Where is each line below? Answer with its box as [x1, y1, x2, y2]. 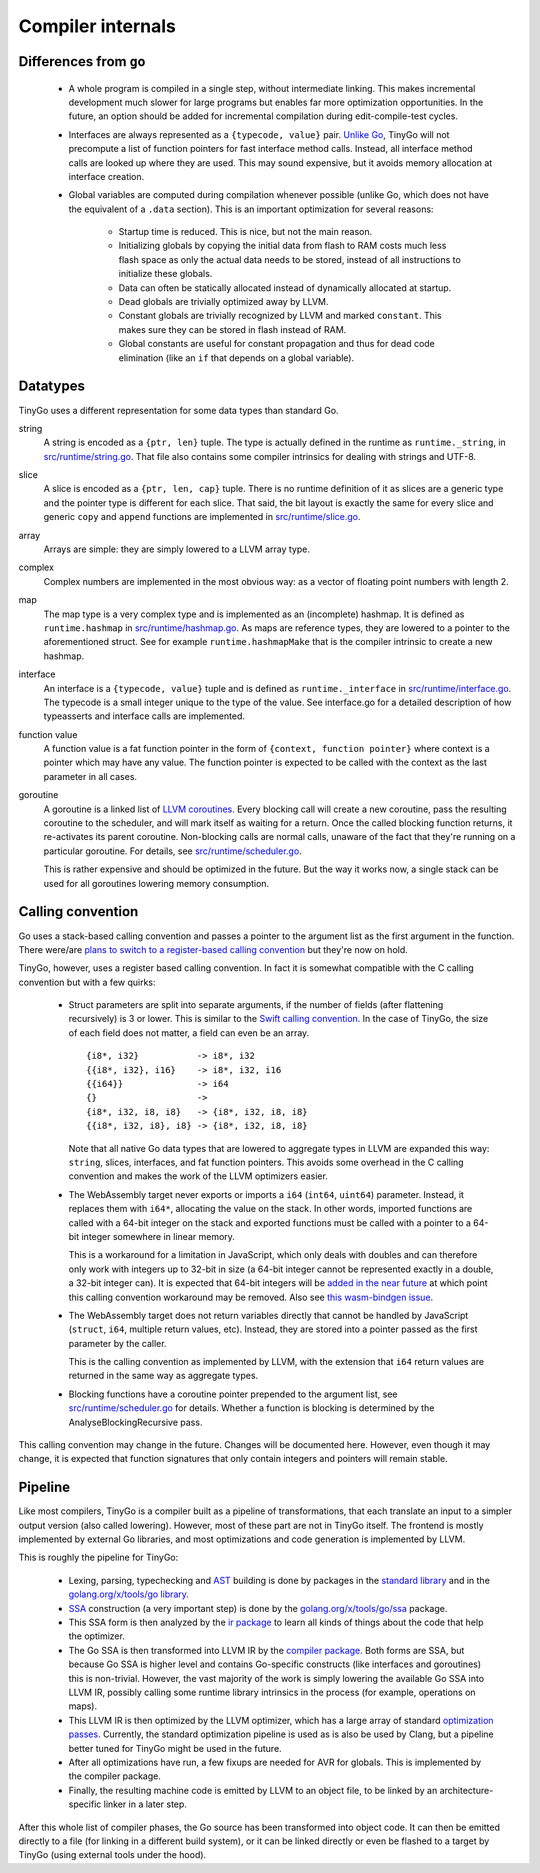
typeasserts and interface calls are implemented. [43, 710, 245, 722]
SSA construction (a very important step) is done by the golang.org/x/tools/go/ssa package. [68, 1602, 448, 1614]
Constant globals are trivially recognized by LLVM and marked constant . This [118, 310, 442, 322]
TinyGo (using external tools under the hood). [18, 1849, 207, 1861]
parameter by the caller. [68, 1337, 167, 1349]
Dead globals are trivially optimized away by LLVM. [118, 296, 329, 308]
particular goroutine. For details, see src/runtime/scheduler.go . [43, 845, 302, 857]
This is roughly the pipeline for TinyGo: [18, 1551, 179, 1564]
